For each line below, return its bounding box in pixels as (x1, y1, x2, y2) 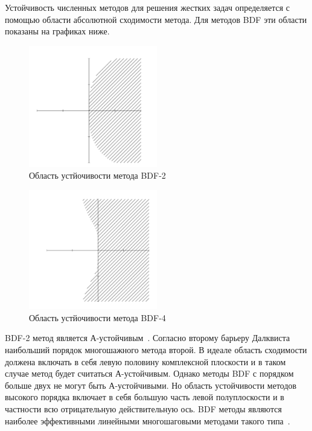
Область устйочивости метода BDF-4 (29, 311, 166, 324)
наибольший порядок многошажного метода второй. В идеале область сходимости (5, 343, 307, 356)
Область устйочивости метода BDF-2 (29, 169, 166, 182)
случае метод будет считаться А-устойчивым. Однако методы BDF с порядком (5, 367, 294, 380)
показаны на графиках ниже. (5, 25, 110, 37)
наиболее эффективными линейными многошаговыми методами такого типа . (5, 414, 290, 427)
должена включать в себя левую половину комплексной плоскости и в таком (5, 355, 286, 368)
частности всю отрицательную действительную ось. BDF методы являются (5, 402, 282, 415)
